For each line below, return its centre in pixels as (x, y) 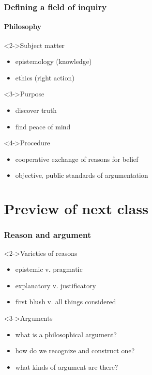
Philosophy (23, 26)
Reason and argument (48, 235)
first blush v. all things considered (66, 302)
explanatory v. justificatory (56, 285)
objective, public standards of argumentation (82, 175)
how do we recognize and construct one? (75, 351)
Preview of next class (76, 209)
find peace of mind (43, 126)
